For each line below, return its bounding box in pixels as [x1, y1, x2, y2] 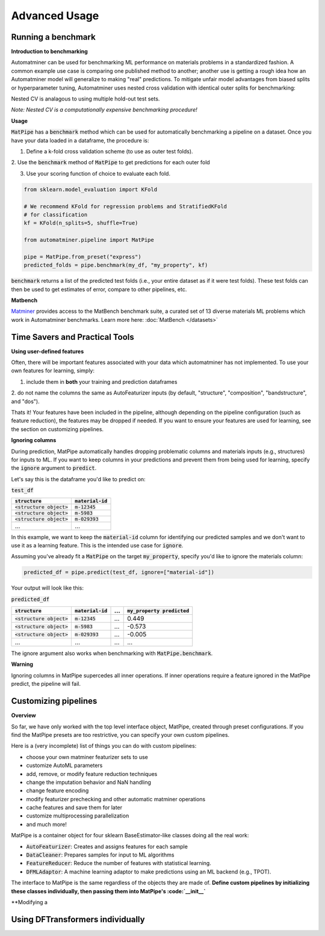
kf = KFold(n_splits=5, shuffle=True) [23, 220, 138, 227]
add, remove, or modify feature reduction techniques [26, 770, 158, 777]
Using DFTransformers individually [11, 914, 145, 925]
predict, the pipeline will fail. [11, 680, 81, 688]
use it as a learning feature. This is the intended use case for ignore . [11, 541, 184, 549]
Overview [11, 712, 36, 719]
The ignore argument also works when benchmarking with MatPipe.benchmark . [11, 650, 213, 657]
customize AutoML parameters [26, 762, 103, 769]
